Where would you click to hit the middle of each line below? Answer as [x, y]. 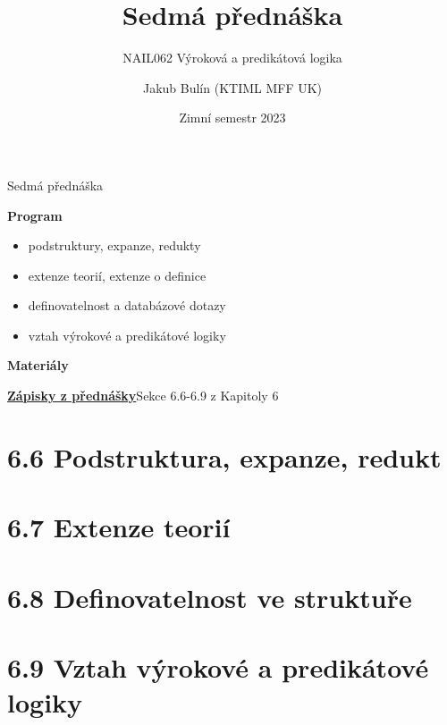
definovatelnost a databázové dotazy [127, 305]
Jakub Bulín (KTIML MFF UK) [232, 87]
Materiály [38, 365]
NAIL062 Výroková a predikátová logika [232, 58]
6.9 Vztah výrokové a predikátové [218, 666]
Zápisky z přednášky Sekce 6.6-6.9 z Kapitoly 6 [143, 396]
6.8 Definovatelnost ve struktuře [210, 597]
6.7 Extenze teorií [119, 527]
